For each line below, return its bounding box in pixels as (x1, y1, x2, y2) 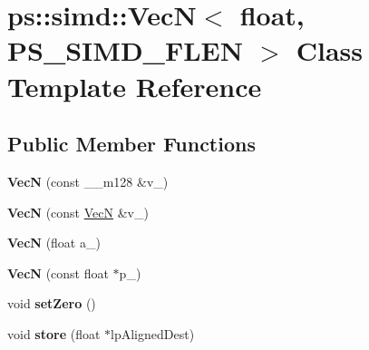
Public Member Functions (7, 130, 256, 158)
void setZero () (7, 294, 96, 313)
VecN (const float (7, 263, 109, 282)
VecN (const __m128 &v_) (7, 171, 169, 190)
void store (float (7, 324, 101, 343)
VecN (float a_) (7, 233, 101, 252)
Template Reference (7, 67, 262, 104)
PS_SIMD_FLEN (7, 32, 243, 69)
